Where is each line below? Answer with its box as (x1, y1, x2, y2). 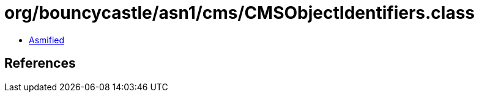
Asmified (29, 34, 65, 45)
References (4, 56, 76, 71)
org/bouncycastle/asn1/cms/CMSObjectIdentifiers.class (4, 2, 475, 23)
